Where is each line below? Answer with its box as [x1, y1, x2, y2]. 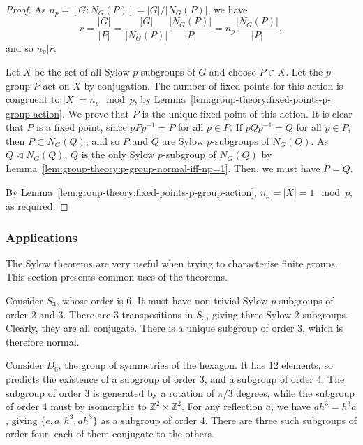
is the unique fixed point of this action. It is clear [142, 106, 353, 120]
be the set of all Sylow [34, 64, 130, 78]
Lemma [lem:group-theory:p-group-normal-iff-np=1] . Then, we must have [6, 160, 320, 175]
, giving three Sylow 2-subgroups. [206, 306, 348, 321]
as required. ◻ [6, 199, 68, 213]
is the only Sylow [81, 147, 155, 162]
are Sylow [162, 133, 204, 148]
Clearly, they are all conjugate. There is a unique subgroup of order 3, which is [6, 320, 343, 335]
